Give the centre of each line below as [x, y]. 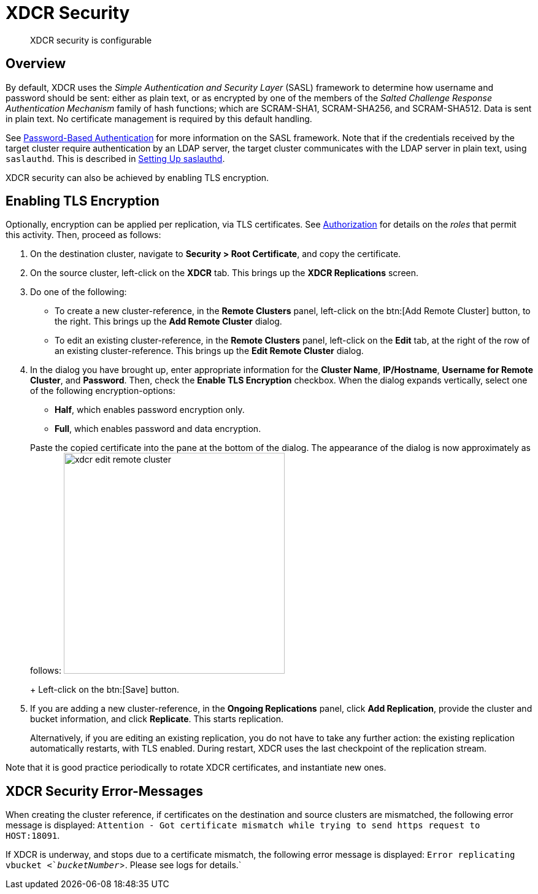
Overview [36, 64]
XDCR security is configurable [91, 40]
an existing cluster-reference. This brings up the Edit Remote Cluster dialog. [209, 351]
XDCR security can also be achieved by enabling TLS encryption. [137, 177]
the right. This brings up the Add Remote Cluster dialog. [168, 322]
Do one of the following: [79, 292]
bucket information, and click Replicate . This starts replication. [157, 719]
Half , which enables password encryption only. [150, 410]
